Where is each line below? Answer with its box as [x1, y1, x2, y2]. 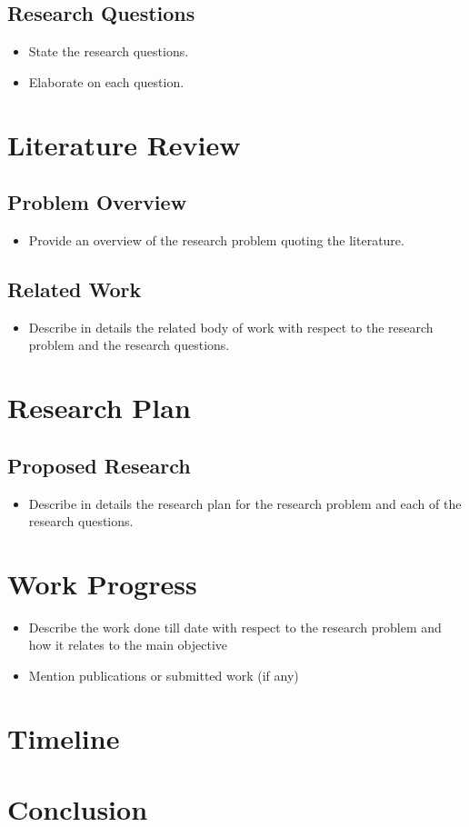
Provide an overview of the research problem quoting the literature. [28, 230, 404, 249]
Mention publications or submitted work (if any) [28, 666, 299, 685]
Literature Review [7, 125, 241, 163]
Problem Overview [7, 188, 187, 216]
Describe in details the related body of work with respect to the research [28, 317, 434, 336]
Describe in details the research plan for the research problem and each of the [28, 493, 462, 513]
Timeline [7, 719, 120, 756]
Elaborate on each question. [28, 72, 185, 91]
